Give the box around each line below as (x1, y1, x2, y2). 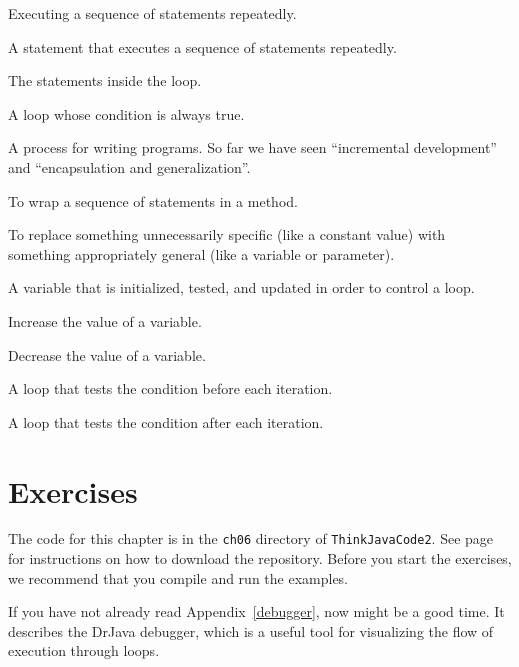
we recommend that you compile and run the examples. (8, 567, 349, 588)
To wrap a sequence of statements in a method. (8, 190, 298, 211)
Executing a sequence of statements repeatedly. (8, 3, 297, 23)
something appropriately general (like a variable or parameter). (8, 243, 395, 264)
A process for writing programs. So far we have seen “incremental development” (8, 137, 497, 158)
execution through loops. (8, 640, 160, 661)
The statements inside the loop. (8, 70, 202, 91)
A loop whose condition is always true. (8, 103, 245, 124)
